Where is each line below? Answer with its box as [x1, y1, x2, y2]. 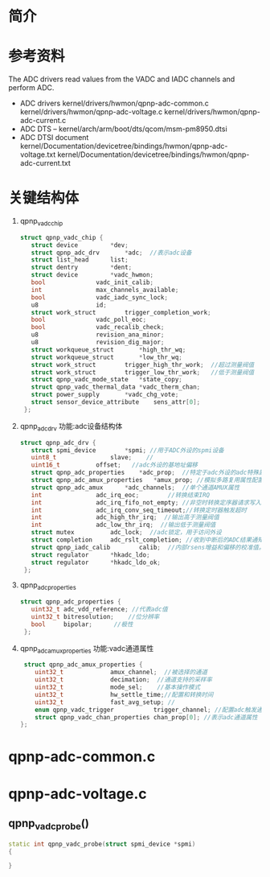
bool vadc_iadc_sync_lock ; [31, 293, 169, 302]
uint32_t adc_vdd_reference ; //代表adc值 [31, 605, 169, 614]
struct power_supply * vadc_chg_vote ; [31, 391, 179, 399]
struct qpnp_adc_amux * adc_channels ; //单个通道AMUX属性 [31, 484, 240, 492]
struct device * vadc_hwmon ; [31, 271, 154, 279]
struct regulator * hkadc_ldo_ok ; [31, 558, 162, 566]
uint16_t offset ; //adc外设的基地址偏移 [31, 461, 198, 469]
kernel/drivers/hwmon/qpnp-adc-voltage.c [19, 107, 163, 117]
